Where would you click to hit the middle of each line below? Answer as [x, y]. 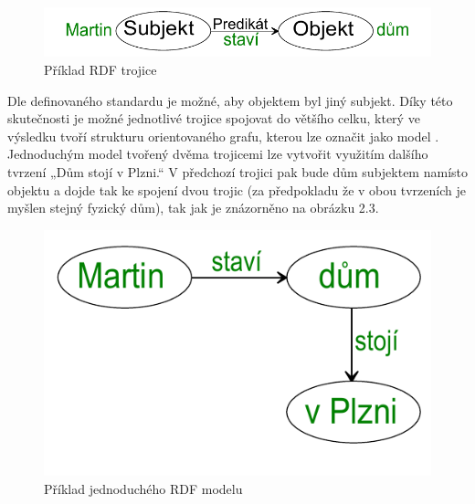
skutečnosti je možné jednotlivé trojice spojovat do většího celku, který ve [214, 118]
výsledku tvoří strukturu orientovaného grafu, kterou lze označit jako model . [223, 136]
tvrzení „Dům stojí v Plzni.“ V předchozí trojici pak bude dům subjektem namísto [237, 171]
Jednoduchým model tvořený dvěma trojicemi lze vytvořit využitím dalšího [218, 154]
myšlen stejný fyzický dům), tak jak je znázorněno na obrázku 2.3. [193, 208]
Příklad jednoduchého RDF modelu [143, 488]
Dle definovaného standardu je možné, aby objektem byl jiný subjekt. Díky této [230, 100]
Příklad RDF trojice [100, 69]
